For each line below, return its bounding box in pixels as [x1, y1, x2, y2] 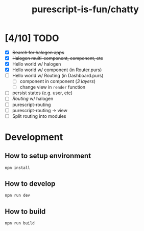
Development [5, 131, 63, 143]
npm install [5, 165, 30, 170]
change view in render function [19, 84, 86, 90]
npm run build [5, 221, 35, 226]
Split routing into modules [12, 113, 66, 119]
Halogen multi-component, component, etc [12, 55, 103, 61]
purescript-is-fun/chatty [32, 4, 139, 15]
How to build [5, 207, 46, 216]
